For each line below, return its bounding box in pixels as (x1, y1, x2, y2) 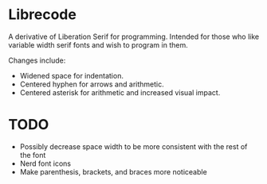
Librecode (8, 6, 77, 24)
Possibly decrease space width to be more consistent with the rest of (19, 141, 248, 151)
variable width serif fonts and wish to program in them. (8, 40, 189, 49)
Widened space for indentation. (19, 71, 124, 80)
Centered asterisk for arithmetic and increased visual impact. (19, 87, 221, 97)
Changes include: (8, 56, 66, 65)
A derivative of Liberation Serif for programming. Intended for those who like (8, 32, 260, 41)
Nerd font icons (19, 159, 72, 168)
